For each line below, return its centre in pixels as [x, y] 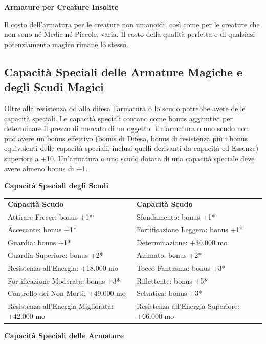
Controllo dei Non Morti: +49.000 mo [67, 293]
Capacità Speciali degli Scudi [56, 186]
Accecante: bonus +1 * [42, 230]
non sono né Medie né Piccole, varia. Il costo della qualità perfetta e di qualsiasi [130, 34]
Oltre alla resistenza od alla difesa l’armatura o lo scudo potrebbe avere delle [125, 108]
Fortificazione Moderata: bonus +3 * [64, 280]
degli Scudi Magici [54, 87]
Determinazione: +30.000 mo [182, 242]
